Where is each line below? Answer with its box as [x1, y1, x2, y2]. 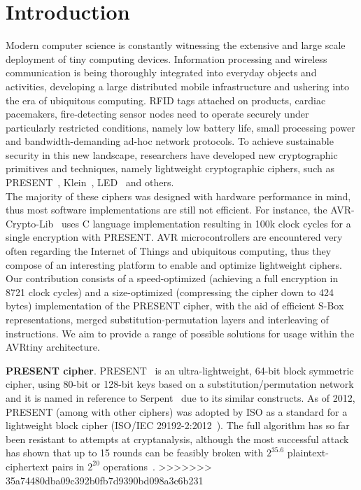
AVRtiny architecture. [6, 339, 100, 354]
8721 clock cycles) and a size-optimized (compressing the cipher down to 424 [6, 284, 334, 299]
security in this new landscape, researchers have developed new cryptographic [6, 147, 338, 162]
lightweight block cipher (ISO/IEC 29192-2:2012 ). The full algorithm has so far [6, 418, 350, 433]
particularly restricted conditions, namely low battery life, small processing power [6, 120, 355, 134]
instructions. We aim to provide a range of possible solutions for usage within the [6, 325, 355, 340]
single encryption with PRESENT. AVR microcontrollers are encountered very [6, 230, 343, 244]
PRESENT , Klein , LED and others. [6, 175, 174, 190]
